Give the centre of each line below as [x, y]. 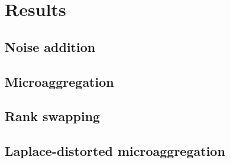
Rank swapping [53, 116]
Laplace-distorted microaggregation [115, 151]
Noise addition [50, 46]
